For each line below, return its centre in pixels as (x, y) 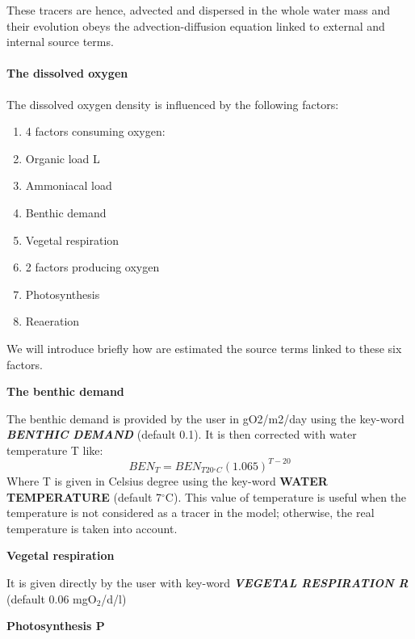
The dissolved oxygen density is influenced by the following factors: (173, 104)
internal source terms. (60, 42)
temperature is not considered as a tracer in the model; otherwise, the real (191, 513)
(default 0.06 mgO (52, 598)
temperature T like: (55, 450)
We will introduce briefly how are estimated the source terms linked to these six (204, 348)
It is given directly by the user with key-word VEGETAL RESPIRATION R (207, 582)
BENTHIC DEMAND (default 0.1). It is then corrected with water (182, 434)
